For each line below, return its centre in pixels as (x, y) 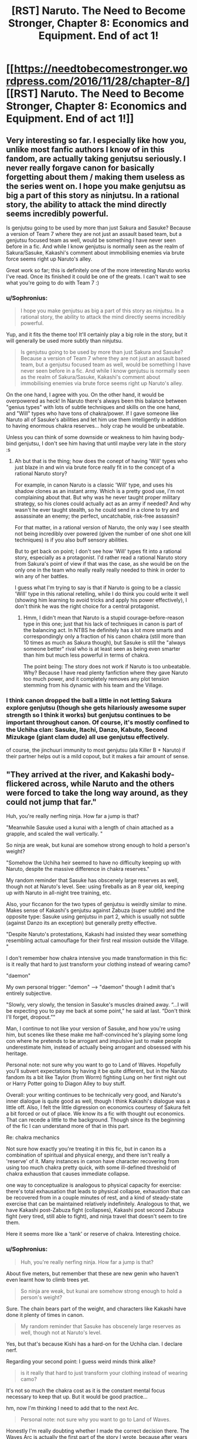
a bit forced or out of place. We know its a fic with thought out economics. (96, 1114)
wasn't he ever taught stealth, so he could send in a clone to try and (97, 510)
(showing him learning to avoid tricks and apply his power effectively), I (101, 600)
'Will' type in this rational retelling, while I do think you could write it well (101, 594)
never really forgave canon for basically (80, 168)
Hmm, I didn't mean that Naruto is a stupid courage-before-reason (104, 618)
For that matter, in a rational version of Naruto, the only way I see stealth (102, 528)
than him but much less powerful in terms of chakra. (86, 655)
